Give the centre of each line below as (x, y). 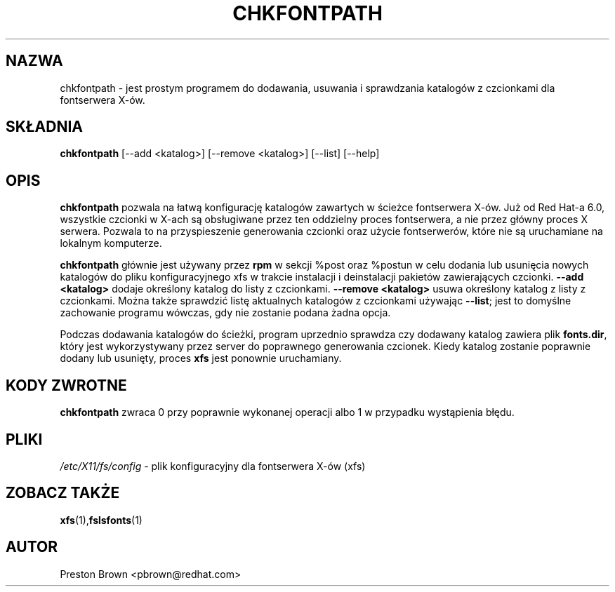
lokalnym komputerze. (111, 243)
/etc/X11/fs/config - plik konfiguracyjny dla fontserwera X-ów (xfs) (213, 466)
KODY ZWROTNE (66, 385)
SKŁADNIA (44, 127)
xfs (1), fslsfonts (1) (101, 520)
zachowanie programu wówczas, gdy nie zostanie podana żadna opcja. (225, 313)
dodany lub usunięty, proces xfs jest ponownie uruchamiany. (201, 358)
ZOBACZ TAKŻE (63, 493)
